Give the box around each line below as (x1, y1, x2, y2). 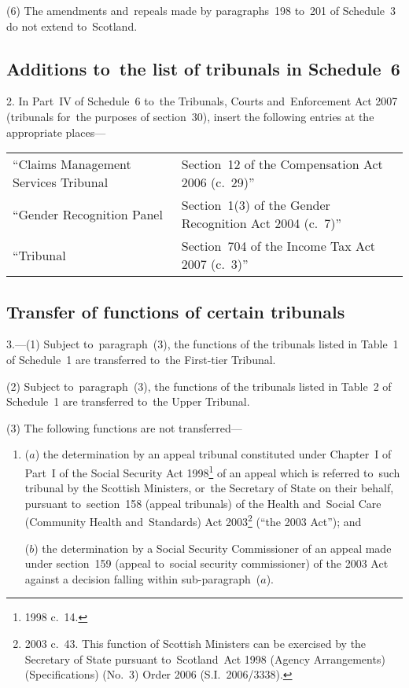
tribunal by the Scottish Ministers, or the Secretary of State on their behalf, (24, 480, 394, 496)
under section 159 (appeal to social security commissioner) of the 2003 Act (24, 555, 389, 572)
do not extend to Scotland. (6, 17, 138, 34)
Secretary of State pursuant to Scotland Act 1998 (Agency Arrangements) (24, 650, 385, 667)
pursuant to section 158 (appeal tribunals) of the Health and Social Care (24, 495, 381, 511)
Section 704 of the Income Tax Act (181, 237, 375, 256)
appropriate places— (6, 123, 106, 140)
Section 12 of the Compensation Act (181, 155, 383, 174)
